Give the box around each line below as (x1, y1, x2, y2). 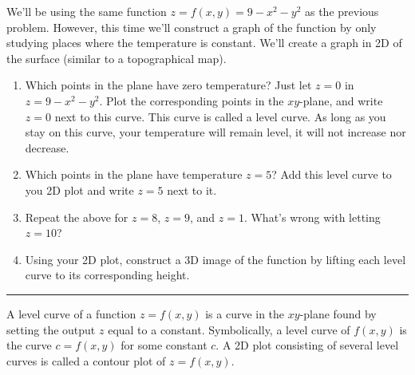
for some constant (121, 337, 207, 353)
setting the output (6, 321, 96, 337)
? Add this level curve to (271, 166, 392, 183)
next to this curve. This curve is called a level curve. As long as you (54, 108, 386, 124)
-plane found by (299, 305, 377, 322)
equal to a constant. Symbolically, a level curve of (108, 321, 350, 337)
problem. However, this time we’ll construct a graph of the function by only (6, 18, 377, 35)
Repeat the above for (25, 208, 128, 225)
